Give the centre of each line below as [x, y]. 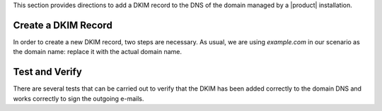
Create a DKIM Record [63, 25]
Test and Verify [48, 72]
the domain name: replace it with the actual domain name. [98, 52]
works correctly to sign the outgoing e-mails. [79, 98]
